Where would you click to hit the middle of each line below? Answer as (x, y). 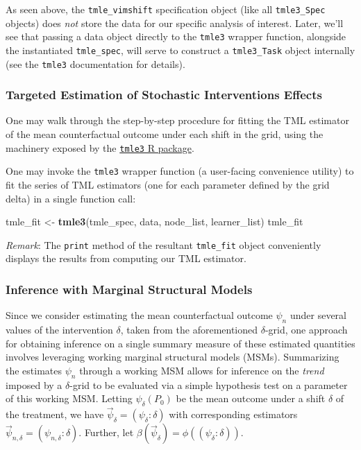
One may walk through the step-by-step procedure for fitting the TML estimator (177, 120)
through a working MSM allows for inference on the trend (202, 370)
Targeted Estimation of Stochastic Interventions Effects (164, 95)
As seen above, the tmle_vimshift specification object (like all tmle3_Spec (166, 9)
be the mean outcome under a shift (251, 398)
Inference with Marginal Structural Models (129, 289)
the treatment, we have (55, 414)
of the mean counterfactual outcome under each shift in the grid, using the (165, 134)
